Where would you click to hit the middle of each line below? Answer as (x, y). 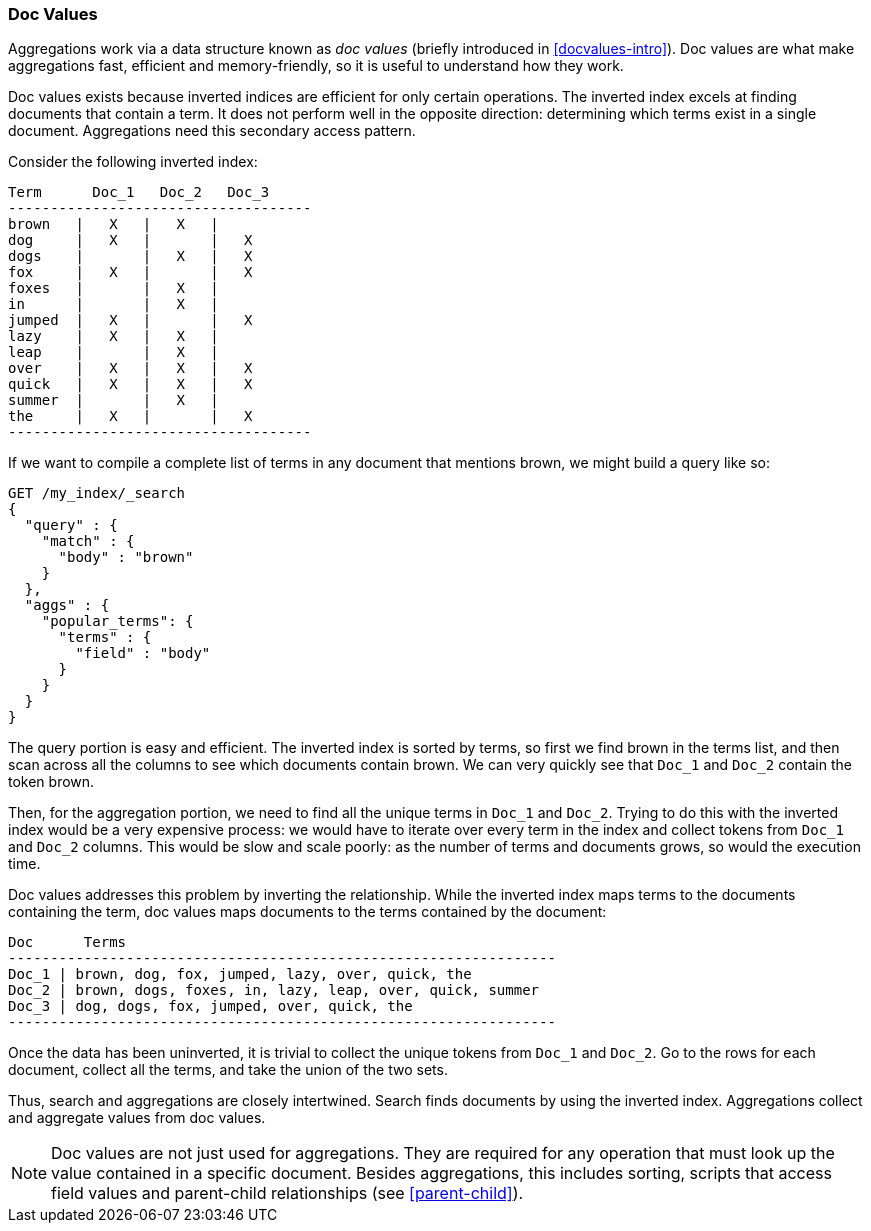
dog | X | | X (130, 240)
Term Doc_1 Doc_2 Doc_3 (139, 192)
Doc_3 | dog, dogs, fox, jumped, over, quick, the (210, 1006)
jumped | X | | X (130, 320)
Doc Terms (67, 942)
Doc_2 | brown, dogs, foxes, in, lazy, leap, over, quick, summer (274, 990)
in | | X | (113, 304)
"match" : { (88, 541)
